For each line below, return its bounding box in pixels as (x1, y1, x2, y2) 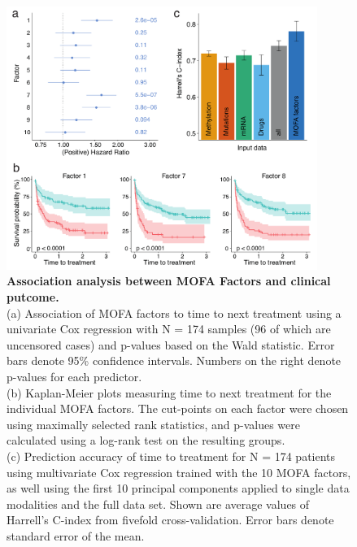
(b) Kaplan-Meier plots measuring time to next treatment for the (7, 384, 332, 401)
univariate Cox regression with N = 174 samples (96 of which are (7, 320, 331, 337)
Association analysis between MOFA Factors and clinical (7, 272, 331, 289)
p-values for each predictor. (7, 367, 142, 384)
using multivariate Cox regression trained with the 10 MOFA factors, (7, 463, 351, 480)
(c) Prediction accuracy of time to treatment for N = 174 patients (7, 447, 336, 464)
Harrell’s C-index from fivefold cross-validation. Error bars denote (7, 511, 334, 528)
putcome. (7, 289, 59, 306)
